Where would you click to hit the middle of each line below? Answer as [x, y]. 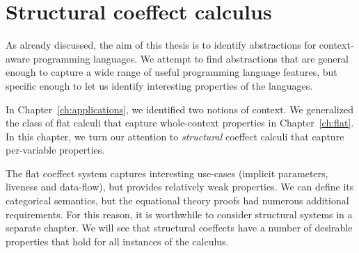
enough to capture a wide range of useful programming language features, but [171, 72]
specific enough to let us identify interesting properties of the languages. [159, 85]
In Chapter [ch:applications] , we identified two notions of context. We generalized [179, 109]
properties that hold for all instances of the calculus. [117, 241]
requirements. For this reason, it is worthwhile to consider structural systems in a [179, 214]
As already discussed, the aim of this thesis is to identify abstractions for [161, 45]
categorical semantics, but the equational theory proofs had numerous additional [177, 201]
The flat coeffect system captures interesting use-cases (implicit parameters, [167, 173]
